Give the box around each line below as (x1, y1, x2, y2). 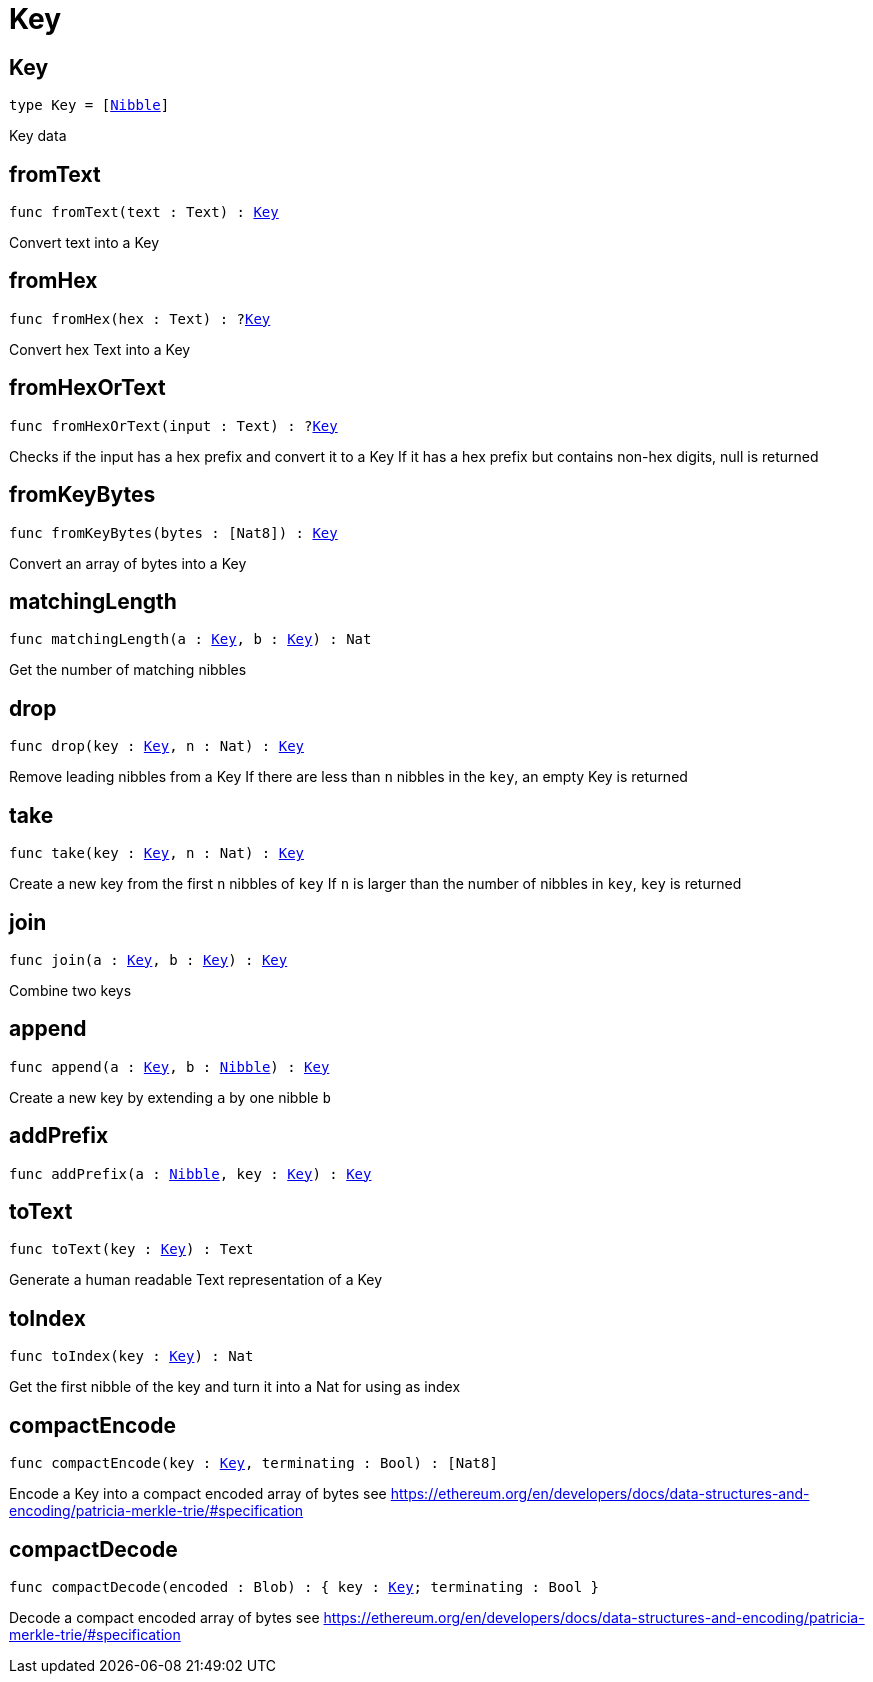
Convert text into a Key (9, 234, 160, 252)
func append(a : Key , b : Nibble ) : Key (9, 1058, 330, 1075)
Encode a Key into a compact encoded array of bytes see (9, 1485, 387, 1503)
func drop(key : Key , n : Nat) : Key (9, 738, 305, 755)
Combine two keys (9, 981, 132, 999)
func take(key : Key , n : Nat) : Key (9, 845, 305, 862)
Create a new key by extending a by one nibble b (9, 1088, 331, 1106)
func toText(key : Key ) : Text (9, 1241, 254, 1258)
